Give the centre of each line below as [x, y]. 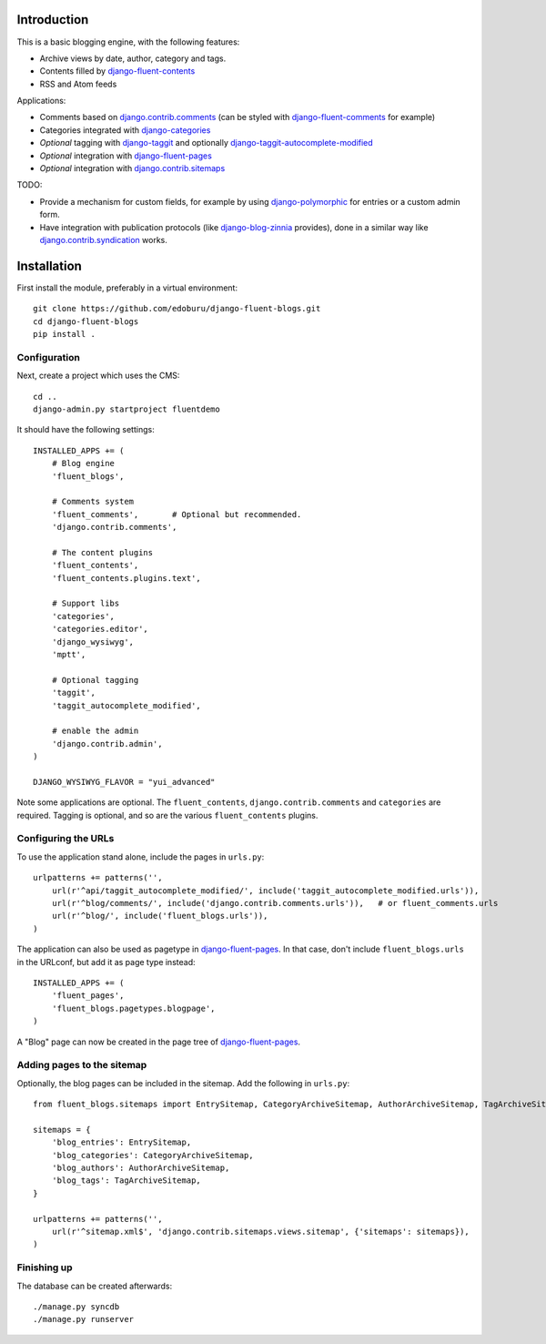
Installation [49, 265]
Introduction [53, 20]
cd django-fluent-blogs [86, 321]
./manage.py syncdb [76, 1306]
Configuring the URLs [66, 839]
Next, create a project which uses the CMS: [98, 376]
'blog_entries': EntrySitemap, [121, 1142]
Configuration [49, 357]
